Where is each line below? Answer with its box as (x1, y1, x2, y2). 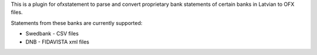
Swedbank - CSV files (25, 30, 79, 37)
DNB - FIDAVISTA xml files (25, 38, 90, 45)
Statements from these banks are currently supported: (11, 19, 143, 26)
